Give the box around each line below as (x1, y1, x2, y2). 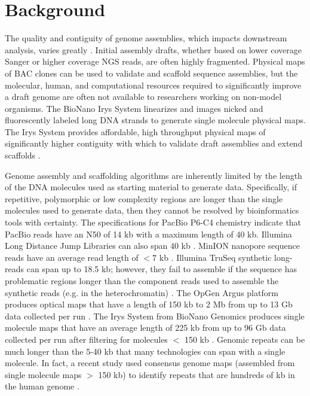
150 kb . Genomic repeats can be (184, 333, 305, 345)
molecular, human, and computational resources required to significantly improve (5, 78, 302, 91)
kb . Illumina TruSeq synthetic (159, 251, 272, 263)
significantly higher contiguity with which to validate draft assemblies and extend (5, 137, 303, 150)
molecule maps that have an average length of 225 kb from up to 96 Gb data (5, 321, 286, 334)
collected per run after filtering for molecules (5, 333, 168, 345)
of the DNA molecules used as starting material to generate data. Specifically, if (5, 181, 297, 193)
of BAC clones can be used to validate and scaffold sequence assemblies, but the (5, 66, 298, 79)
